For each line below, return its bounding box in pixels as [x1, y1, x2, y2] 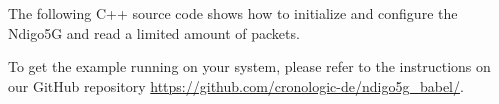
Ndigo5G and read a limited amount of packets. [8, 22, 300, 43]
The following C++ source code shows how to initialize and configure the [8, 3, 458, 23]
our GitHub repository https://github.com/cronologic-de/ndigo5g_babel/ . [8, 75, 464, 96]
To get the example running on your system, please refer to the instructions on [8, 56, 491, 77]
